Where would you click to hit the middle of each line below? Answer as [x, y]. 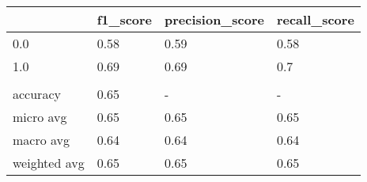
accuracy [37, 94]
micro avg [40, 117]
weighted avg [49, 163]
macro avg [42, 140]
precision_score [214, 19]
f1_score [125, 19]
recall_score [315, 19]
